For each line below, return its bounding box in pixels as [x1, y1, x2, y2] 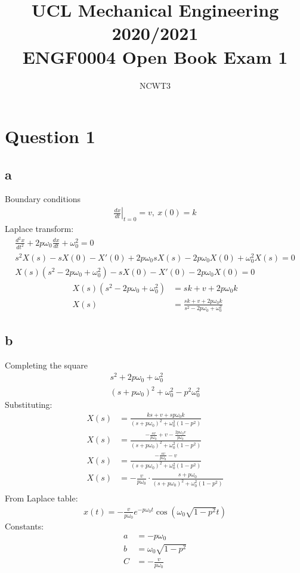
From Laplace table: [5, 492, 78, 504]
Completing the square [5, 358, 88, 371]
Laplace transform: [5, 222, 74, 234]
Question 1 [5, 124, 95, 148]
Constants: [5, 519, 44, 532]
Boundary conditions [5, 193, 81, 205]
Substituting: [5, 398, 52, 411]
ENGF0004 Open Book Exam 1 [22, 44, 288, 69]
